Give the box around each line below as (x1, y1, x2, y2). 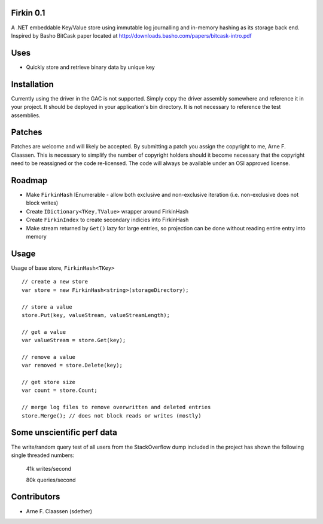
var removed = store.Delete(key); (22, 362, 123, 369)
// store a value (22, 303, 72, 310)
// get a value (22, 328, 66, 335)
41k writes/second (26, 465, 72, 473)
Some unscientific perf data (11, 428, 118, 438)
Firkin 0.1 (11, 8, 45, 18)
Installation (11, 79, 54, 89)
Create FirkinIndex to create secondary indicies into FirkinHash (26, 216, 189, 224)
